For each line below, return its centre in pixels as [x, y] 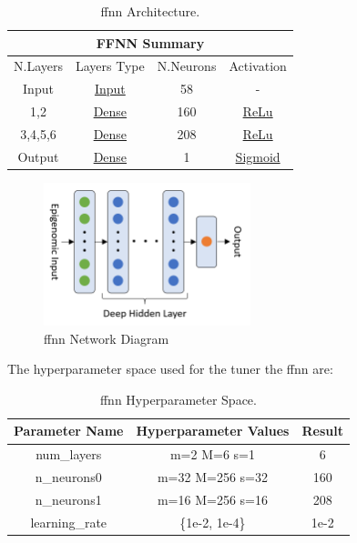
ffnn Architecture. [150, 11]
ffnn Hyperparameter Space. [178, 399]
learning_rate [69, 522]
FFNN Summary [150, 42]
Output [38, 156]
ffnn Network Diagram [107, 338]
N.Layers [38, 66]
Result [322, 431]
